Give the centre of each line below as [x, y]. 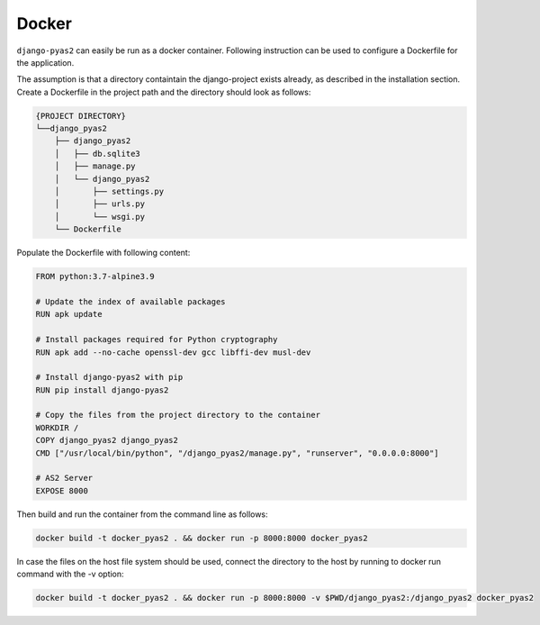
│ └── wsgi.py [100, 217]
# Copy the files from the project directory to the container [178, 415]
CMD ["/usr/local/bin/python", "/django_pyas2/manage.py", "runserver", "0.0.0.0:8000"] [238, 453]
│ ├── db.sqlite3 [98, 154]
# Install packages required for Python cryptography [157, 340]
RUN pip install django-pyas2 [102, 390]
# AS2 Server [64, 478]
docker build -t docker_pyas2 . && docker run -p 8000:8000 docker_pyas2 [202, 538]
